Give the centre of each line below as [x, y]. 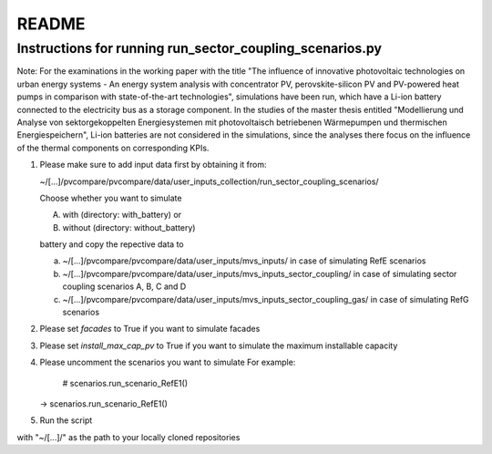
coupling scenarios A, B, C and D [124, 286]
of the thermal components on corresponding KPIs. [113, 148]
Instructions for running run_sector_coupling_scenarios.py [200, 48]
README [51, 24]
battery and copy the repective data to [112, 244]
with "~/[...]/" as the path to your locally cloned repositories [128, 437]
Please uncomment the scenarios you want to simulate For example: [168, 362]
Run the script [66, 420]
